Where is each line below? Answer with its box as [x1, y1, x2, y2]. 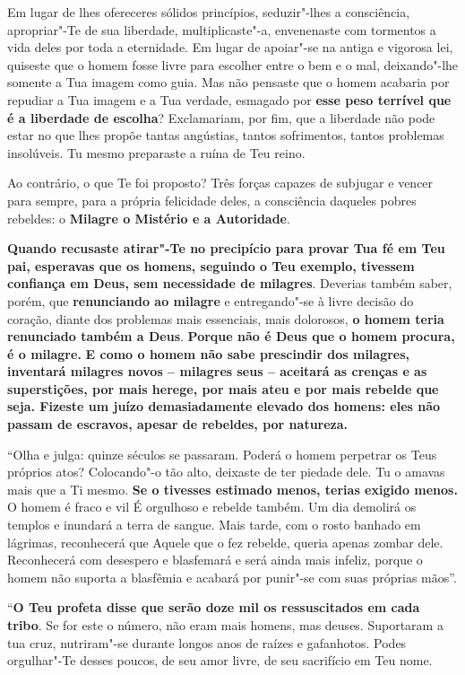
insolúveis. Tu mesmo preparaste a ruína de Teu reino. [7, 143, 306, 162]
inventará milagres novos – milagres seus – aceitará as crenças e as [7, 362, 427, 381]
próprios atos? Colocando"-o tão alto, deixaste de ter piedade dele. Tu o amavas [7, 462, 445, 481]
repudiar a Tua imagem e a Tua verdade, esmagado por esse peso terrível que [7, 90, 452, 109]
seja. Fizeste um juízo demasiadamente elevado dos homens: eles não [7, 397, 441, 416]
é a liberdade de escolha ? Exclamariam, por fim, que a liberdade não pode [7, 108, 435, 127]
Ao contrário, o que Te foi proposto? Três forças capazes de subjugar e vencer [7, 173, 434, 192]
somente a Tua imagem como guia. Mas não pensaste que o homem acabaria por [7, 73, 450, 92]
